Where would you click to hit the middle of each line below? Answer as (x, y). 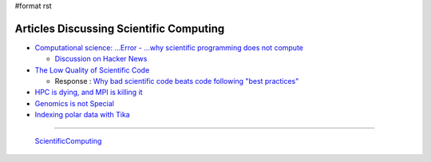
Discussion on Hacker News (101, 59)
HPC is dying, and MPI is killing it (89, 93)
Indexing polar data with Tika (83, 115)
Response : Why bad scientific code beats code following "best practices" (177, 81)
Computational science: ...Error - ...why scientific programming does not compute (169, 47)
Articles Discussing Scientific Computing (120, 28)
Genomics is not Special (75, 103)
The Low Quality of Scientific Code (92, 70)
